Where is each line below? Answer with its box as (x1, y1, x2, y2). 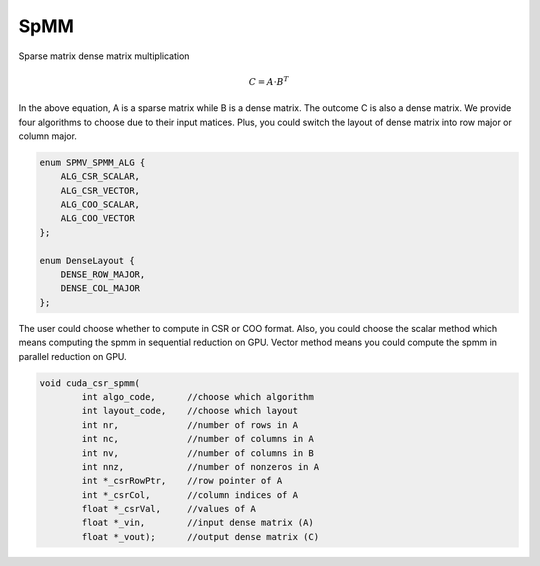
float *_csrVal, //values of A (81, 503, 257, 515)
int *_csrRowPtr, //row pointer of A (81, 475, 283, 487)
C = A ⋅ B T (248, 75, 289, 87)
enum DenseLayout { (39, 255, 135, 266)
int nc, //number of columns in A (81, 433, 314, 445)
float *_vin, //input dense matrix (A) (81, 517, 314, 529)
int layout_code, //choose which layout (81, 405, 299, 417)
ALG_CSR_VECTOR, (60, 185, 140, 196)
